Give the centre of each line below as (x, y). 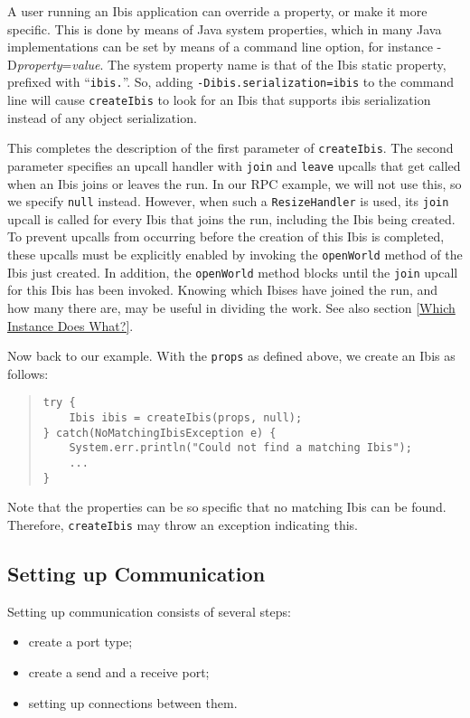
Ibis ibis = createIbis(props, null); (186, 418)
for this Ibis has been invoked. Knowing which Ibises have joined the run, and (223, 290)
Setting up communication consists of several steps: (149, 611)
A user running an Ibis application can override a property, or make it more (217, 11)
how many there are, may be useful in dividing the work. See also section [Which (231, 307)
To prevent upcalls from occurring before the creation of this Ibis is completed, (226, 236)
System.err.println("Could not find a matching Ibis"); (240, 448)
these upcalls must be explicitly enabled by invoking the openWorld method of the (235, 255)
